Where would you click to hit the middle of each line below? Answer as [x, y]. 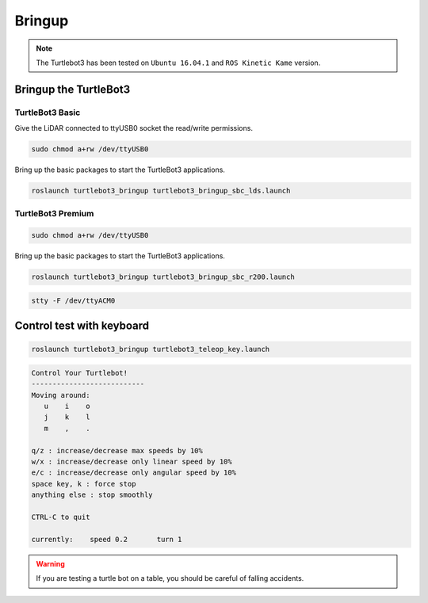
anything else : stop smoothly [92, 495]
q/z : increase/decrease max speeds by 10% [117, 450]
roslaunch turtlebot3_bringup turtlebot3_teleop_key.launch [151, 349]
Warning [50, 563]
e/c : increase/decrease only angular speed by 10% [134, 473]
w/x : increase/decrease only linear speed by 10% [132, 462]
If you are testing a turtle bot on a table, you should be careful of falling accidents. [170, 578]
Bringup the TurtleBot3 [73, 89]
